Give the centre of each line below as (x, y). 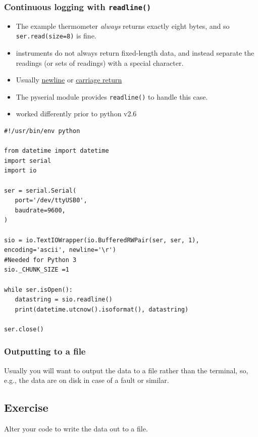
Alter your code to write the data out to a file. (76, 429)
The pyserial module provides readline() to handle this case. (112, 96)
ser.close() (24, 329)
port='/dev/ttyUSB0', (51, 201)
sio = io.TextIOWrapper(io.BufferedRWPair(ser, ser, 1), (102, 240)
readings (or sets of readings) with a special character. (100, 62)
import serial (28, 161)
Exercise (26, 407)
